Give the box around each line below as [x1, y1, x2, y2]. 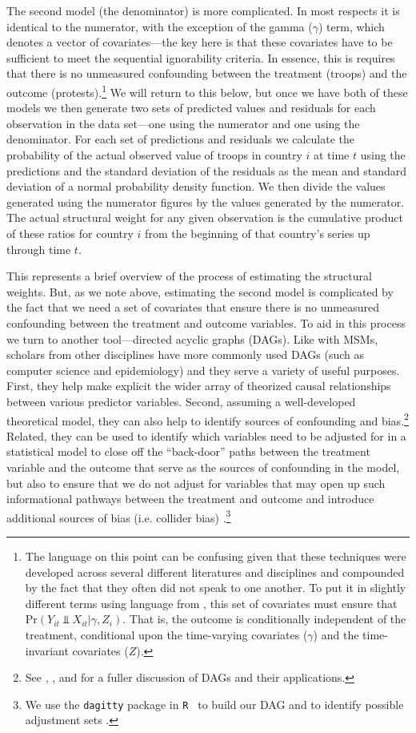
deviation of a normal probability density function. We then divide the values [6, 178, 386, 195]
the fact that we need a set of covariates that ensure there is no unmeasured [6, 299, 379, 316]
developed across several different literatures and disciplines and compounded [25, 563, 405, 580]
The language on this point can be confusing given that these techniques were [25, 547, 406, 564]
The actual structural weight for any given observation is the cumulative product [6, 209, 403, 226]
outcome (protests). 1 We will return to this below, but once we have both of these [6, 81, 408, 100]
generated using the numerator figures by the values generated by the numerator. [6, 193, 405, 210]
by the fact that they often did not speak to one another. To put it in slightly [25, 579, 406, 596]
